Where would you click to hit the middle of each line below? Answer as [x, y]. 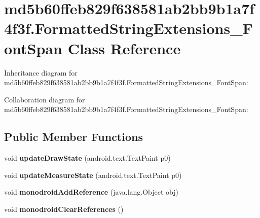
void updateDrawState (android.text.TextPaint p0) [87, 158]
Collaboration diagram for [45, 99]
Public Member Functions [73, 137]
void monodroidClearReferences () [64, 209]
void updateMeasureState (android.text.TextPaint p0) [93, 175]
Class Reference [124, 48]
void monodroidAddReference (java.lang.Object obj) [91, 192]
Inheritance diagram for [41, 72]
